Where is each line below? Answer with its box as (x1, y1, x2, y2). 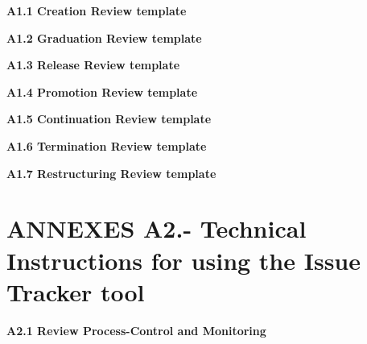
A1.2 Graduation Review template (6, 29, 202, 46)
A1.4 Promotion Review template (6, 83, 198, 100)
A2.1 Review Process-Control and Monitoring (6, 321, 266, 338)
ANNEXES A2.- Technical (6, 212, 307, 245)
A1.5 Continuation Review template (6, 110, 212, 127)
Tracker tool (6, 275, 145, 308)
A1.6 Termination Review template (6, 137, 207, 154)
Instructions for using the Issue (6, 243, 361, 276)
